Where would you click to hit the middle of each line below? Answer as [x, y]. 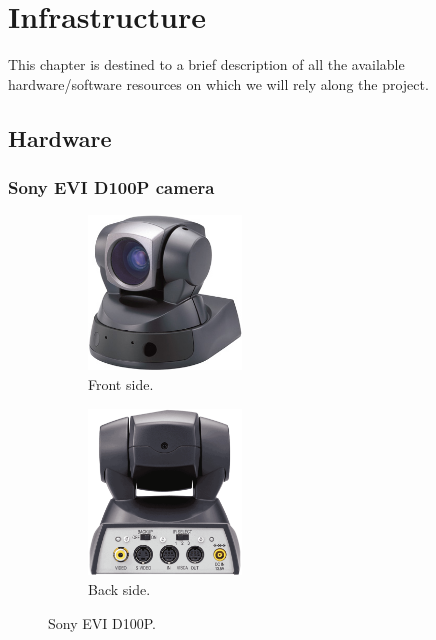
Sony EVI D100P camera [111, 187]
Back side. [119, 589]
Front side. [121, 384]
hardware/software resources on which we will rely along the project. [218, 83]
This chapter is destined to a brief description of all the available [206, 64]
